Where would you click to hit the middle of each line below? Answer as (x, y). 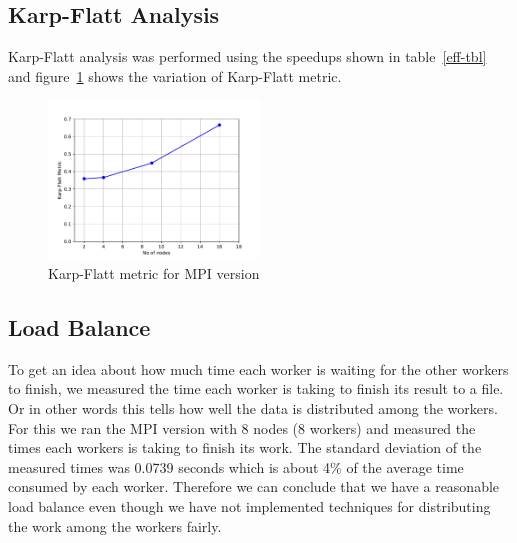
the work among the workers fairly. (115, 525)
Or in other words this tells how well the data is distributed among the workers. (253, 407)
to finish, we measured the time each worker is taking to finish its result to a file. (256, 388)
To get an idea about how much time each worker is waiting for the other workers (258, 368)
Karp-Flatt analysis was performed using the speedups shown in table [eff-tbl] (247, 56)
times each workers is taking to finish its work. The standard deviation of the (245, 447)
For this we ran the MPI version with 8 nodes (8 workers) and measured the (242, 427)
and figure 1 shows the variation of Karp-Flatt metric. (175, 75)
